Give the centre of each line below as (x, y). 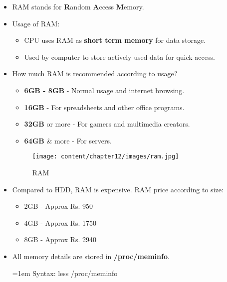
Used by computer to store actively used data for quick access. (119, 57)
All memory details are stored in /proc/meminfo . (91, 256)
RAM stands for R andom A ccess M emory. (78, 6)
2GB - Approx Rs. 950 (59, 206)
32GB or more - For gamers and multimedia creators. (107, 124)
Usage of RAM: (36, 23)
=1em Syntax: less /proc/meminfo (65, 273)
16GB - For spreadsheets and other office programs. (104, 107)
